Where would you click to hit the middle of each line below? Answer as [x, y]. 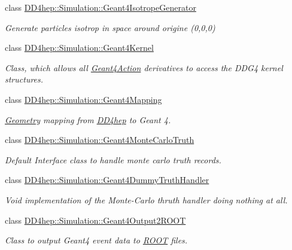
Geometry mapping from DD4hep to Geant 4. [88, 119]
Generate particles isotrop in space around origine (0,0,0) [110, 27]
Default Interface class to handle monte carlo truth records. [113, 159]
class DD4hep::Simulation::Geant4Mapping [83, 99]
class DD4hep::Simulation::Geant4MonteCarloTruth [100, 140]
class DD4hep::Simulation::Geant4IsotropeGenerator [101, 7]
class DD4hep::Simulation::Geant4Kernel [79, 48]
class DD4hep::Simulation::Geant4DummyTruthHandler [107, 180]
